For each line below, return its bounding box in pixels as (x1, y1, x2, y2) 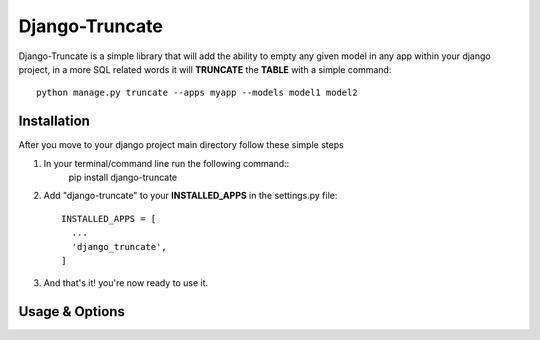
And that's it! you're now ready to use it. (43, 277, 209, 289)
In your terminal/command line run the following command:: (43, 157, 290, 169)
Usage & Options (18, 303, 125, 320)
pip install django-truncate (68, 171, 178, 184)
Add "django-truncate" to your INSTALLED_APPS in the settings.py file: (43, 190, 338, 202)
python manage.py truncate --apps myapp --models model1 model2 (36, 87, 359, 99)
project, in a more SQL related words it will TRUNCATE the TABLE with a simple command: (18, 63, 392, 75)
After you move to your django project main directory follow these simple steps (18, 139, 344, 151)
